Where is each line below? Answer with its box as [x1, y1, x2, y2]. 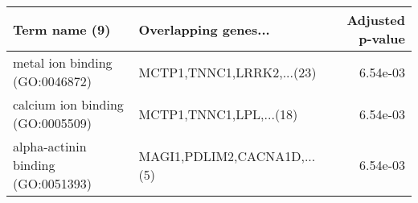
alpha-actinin [13, 137, 87, 155]
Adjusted [346, 10, 405, 29]
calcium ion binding [13, 95, 124, 114]
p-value [359, 29, 405, 48]
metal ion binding [13, 53, 113, 72]
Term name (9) [13, 19, 111, 39]
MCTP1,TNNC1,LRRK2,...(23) [138, 62, 317, 81]
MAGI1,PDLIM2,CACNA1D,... [138, 146, 316, 165]
